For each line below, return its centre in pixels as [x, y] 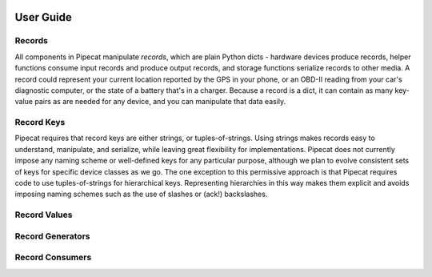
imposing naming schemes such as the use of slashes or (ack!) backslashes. [141, 194]
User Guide [43, 17]
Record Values [44, 215]
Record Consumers [53, 258]
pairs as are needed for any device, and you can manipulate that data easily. [160, 102]
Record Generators [52, 236]
